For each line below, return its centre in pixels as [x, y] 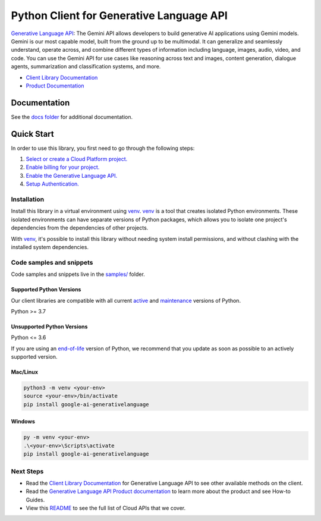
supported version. [34, 357]
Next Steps [27, 471]
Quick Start [32, 134]
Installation [28, 199]
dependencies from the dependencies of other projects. [80, 228]
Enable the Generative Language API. [72, 175]
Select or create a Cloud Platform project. [77, 159]
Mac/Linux [25, 372]
